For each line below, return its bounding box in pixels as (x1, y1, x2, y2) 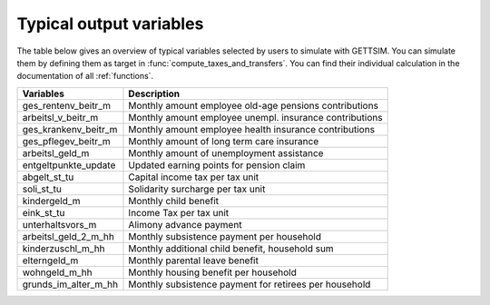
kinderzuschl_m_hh (22, 241, 105, 254)
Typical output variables (16, 14, 204, 34)
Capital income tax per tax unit (128, 171, 260, 183)
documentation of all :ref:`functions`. (16, 71, 154, 82)
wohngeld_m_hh (22, 266, 93, 279)
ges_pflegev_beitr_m (22, 134, 111, 147)
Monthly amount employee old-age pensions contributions (128, 99, 378, 112)
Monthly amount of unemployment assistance (128, 146, 324, 159)
